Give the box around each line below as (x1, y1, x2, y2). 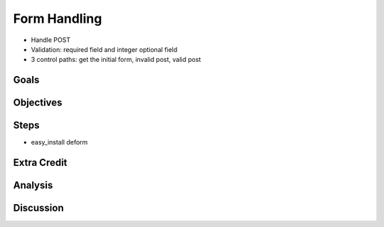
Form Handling (13, 11, 102, 26)
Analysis (13, 179, 53, 191)
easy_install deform (31, 138, 88, 147)
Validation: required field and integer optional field (31, 45, 178, 53)
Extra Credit (13, 157, 68, 169)
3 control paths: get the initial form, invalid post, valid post (31, 56, 201, 64)
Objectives (13, 97, 63, 109)
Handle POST (31, 36, 71, 44)
